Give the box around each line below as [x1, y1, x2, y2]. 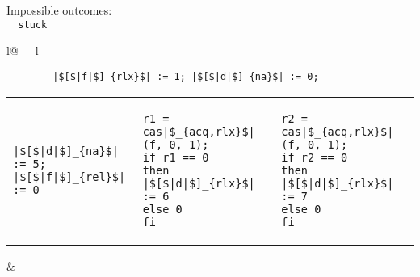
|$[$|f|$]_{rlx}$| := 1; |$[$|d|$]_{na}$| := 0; [52, 70, 319, 82]
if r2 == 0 [281, 150, 348, 164]
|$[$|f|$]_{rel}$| [13, 170, 126, 183]
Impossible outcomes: [6, 2, 112, 18]
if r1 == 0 [142, 150, 209, 164]
